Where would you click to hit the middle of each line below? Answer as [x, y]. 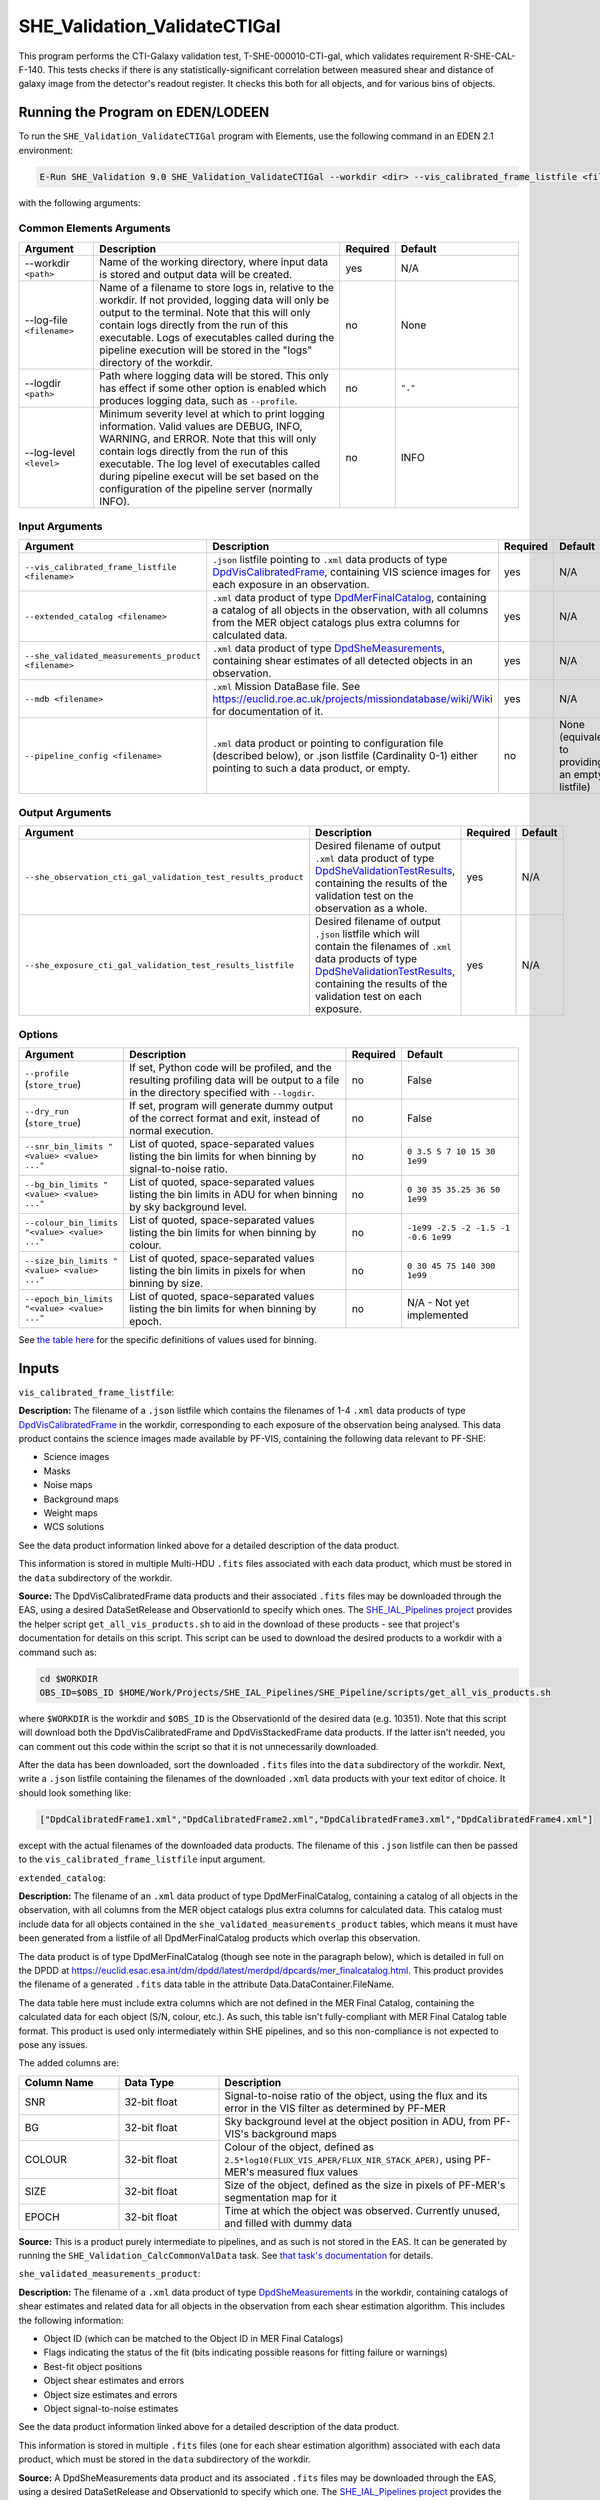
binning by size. [166, 1283]
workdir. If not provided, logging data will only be [214, 300]
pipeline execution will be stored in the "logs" [206, 350]
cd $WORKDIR [69, 1678]
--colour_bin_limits [71, 1223]
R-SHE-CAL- [489, 56]
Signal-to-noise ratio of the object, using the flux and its [356, 2095]
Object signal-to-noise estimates [111, 2408]
